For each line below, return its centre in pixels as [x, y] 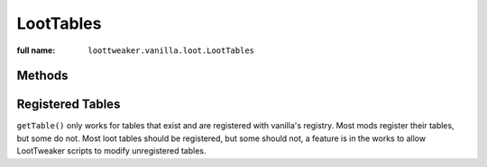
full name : [36, 50]
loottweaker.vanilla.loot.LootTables [171, 50]
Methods [42, 76]
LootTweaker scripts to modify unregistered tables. [111, 151]
